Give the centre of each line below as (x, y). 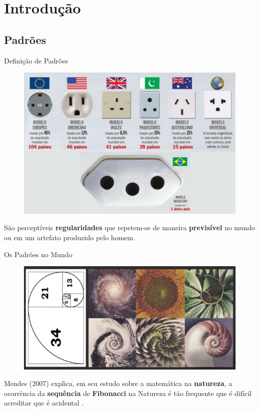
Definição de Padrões (36, 60)
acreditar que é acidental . (44, 403)
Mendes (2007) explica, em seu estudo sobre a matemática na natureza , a (118, 383)
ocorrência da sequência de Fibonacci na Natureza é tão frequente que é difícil (128, 393)
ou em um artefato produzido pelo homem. (70, 237)
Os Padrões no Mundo (38, 254)
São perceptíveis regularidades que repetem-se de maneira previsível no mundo (129, 227)
